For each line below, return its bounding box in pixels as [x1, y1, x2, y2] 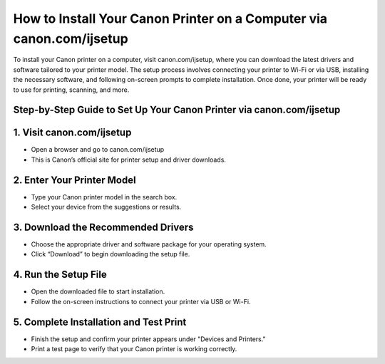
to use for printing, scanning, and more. [13, 85, 130, 94]
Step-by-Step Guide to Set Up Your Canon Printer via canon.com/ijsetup [13, 104, 341, 116]
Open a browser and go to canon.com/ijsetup [31, 145, 165, 154]
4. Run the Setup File [13, 269, 107, 281]
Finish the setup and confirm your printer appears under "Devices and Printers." [31, 335, 267, 343]
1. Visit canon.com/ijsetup [13, 127, 132, 139]
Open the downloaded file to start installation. [31, 287, 165, 296]
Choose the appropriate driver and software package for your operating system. [31, 240, 267, 249]
